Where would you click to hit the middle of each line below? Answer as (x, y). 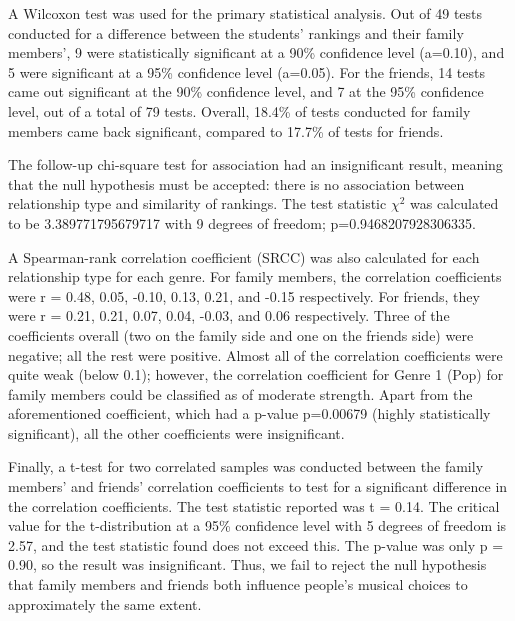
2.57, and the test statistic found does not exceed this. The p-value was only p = (256, 544)
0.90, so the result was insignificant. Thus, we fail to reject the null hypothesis (247, 564)
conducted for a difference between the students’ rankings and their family (236, 32)
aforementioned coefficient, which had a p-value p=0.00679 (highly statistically (249, 413)
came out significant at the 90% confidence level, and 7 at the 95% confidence (246, 91)
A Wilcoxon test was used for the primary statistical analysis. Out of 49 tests (245, 13)
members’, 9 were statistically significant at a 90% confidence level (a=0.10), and (256, 52)
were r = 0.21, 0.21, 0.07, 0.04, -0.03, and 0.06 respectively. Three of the (229, 315)
